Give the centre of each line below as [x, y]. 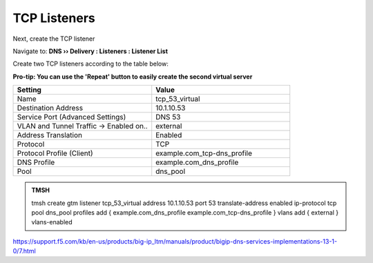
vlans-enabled [52, 222]
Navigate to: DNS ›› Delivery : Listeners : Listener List [90, 51]
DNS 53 [168, 117]
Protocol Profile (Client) [55, 153]
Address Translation [50, 135]
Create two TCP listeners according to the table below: [90, 64]
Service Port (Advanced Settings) [71, 117]
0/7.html [24, 251]
